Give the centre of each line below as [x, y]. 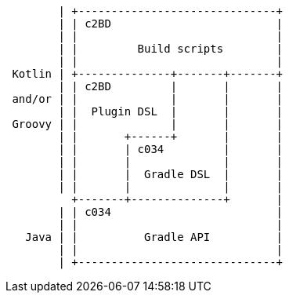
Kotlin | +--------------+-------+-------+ [148, 74]
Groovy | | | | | [148, 124]
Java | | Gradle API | [154, 237]
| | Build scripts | [171, 49]
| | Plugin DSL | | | [171, 111]
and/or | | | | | [148, 99]
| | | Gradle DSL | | [171, 174]
